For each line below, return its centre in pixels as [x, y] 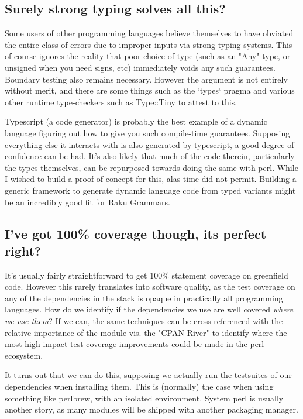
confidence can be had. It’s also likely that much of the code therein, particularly [150, 156]
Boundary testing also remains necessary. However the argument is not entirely [146, 79]
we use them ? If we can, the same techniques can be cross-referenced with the [144, 321]
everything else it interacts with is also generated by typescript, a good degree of [149, 144]
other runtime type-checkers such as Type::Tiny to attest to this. [121, 102]
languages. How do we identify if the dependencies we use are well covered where [149, 309]
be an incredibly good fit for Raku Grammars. [87, 202]
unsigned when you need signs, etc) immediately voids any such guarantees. [140, 67]
